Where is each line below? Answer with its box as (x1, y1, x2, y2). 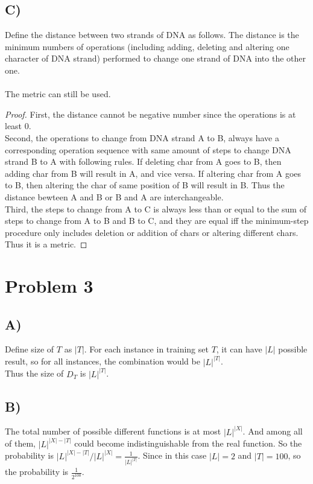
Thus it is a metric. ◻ (5, 238, 87, 250)
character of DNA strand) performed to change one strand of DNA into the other (5, 52, 306, 65)
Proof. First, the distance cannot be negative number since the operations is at (5, 107, 296, 120)
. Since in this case (138, 449, 207, 462)
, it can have (216, 343, 262, 355)
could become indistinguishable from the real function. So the (74, 437, 302, 450)
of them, (5, 437, 36, 450)
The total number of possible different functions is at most (5, 425, 221, 438)
